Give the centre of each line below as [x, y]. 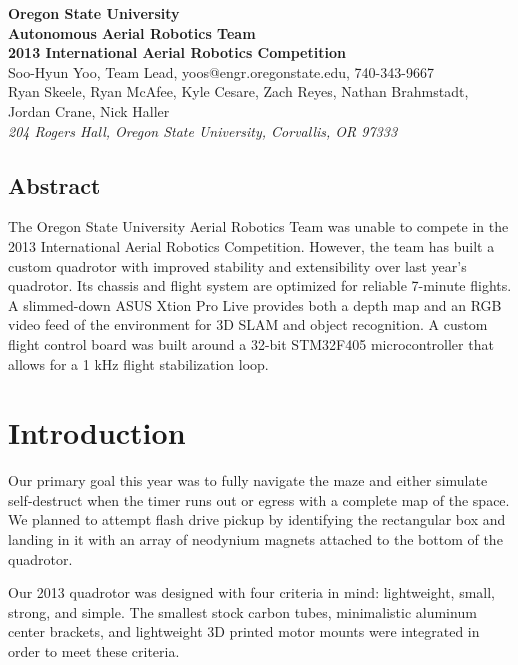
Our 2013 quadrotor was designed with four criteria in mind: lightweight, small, [252, 592]
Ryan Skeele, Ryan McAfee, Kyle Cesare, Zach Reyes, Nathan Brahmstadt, [238, 91]
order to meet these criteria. [94, 650]
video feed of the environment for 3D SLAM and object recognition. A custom [248, 324]
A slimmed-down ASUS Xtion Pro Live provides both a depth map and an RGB [255, 304]
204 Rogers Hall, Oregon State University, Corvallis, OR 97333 [203, 130]
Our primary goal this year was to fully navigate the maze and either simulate [248, 480]
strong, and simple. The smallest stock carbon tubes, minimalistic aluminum [242, 611]
